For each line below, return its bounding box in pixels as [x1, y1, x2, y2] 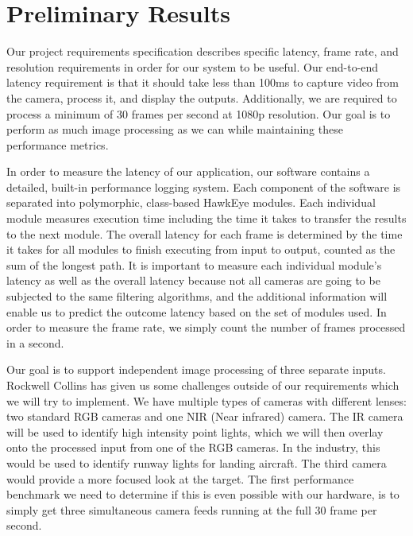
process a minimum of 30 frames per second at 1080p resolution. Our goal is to [6, 105, 391, 122]
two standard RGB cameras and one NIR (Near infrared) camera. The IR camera [6, 408, 403, 425]
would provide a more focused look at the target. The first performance [6, 470, 354, 487]
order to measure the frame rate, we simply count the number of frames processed [6, 319, 406, 336]
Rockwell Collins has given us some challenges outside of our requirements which [6, 377, 399, 393]
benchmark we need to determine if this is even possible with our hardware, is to [6, 486, 399, 503]
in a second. [6, 334, 64, 351]
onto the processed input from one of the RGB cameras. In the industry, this [6, 439, 380, 456]
